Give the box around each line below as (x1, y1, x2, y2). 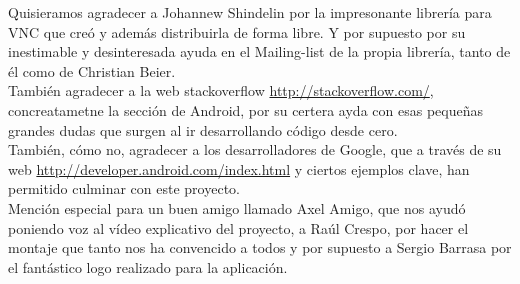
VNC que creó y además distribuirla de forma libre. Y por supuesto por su (8, 21, 466, 42)
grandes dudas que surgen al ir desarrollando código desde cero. (8, 119, 398, 140)
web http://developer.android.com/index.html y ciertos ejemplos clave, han (8, 158, 470, 179)
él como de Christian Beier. (8, 60, 176, 81)
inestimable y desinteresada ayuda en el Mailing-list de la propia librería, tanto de (8, 41, 511, 62)
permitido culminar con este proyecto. (8, 178, 240, 199)
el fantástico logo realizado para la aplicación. (8, 256, 288, 277)
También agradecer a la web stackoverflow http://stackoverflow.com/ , (8, 80, 434, 101)
